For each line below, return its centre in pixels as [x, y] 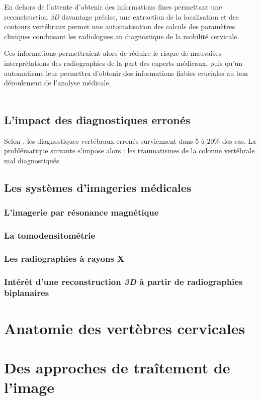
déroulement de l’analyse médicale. [58, 83]
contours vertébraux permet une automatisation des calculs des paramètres [120, 26]
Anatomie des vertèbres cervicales [125, 328]
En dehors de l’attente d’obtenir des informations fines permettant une [113, 7]
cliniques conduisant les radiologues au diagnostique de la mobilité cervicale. [122, 36]
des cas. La [239, 140]
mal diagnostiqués [32, 160]
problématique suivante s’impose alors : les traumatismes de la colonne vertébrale [129, 151]
